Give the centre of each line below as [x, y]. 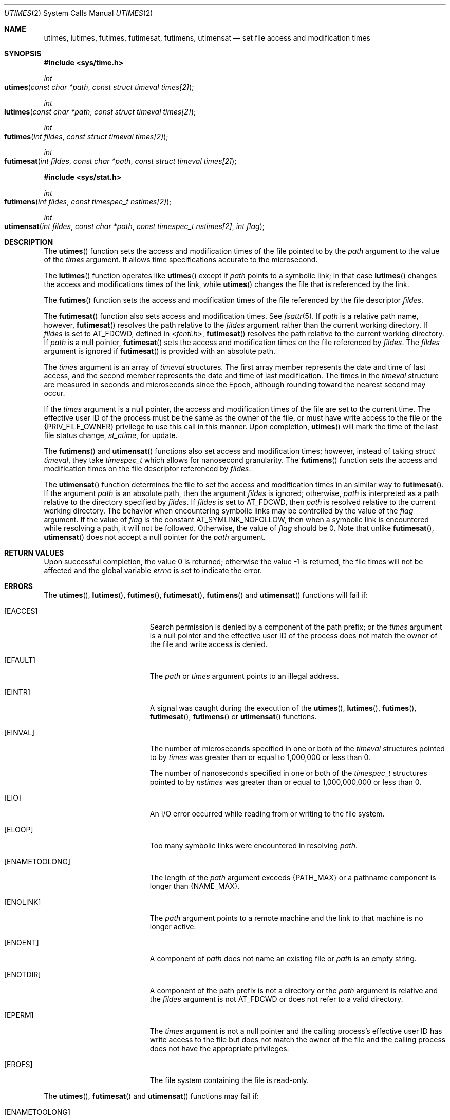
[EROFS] [18, 1064]
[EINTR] [17, 692]
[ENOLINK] [23, 902]
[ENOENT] [22, 943]
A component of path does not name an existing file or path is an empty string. [283, 958]
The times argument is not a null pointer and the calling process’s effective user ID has [296, 1031]
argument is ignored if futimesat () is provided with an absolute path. [160, 351]
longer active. [173, 927]
